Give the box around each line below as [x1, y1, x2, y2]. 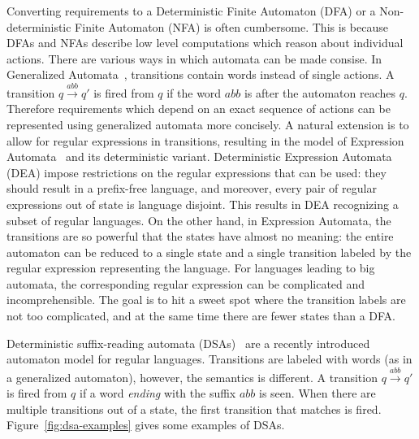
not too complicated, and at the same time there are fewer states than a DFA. [6, 307, 396, 324]
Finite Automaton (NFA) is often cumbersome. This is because [75, 18, 388, 35]
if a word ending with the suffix [80, 385, 236, 402]
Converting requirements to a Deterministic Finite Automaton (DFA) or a [6, 2, 376, 19]
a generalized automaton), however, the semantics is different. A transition [6, 368, 378, 385]
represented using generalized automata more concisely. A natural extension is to [6, 115, 409, 133]
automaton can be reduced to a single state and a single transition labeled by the [6, 243, 412, 260]
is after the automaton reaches [244, 84, 395, 101]
